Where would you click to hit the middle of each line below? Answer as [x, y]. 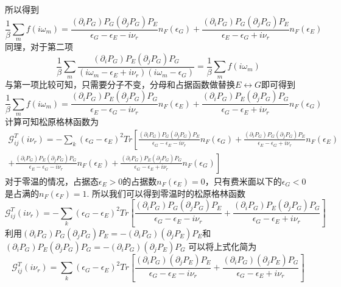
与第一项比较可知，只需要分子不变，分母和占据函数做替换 [120, 84]
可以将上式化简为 [223, 246]
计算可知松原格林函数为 [52, 122]
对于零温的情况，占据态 [52, 181]
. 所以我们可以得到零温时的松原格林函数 [166, 193]
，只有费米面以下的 [243, 181]
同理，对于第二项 [39, 47]
